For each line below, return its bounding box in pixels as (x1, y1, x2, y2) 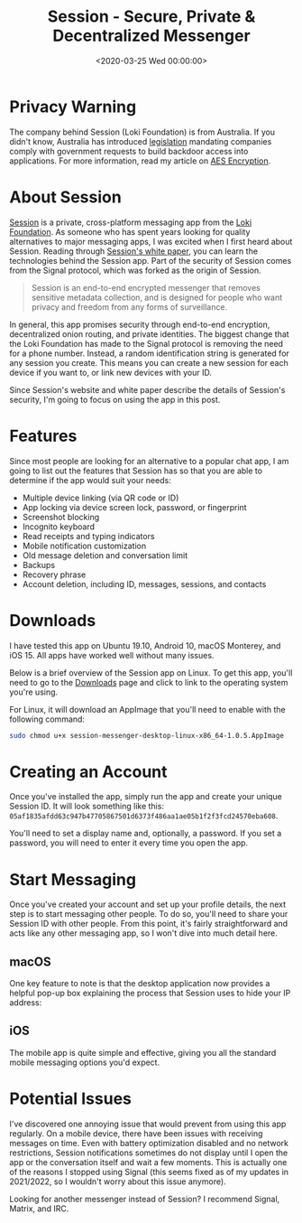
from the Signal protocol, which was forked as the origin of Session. (9, 265, 261, 275)
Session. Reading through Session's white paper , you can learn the (9, 246, 259, 257)
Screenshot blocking (22, 511, 100, 522)
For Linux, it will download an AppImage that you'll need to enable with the (9, 704, 286, 714)
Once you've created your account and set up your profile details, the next (9, 899, 287, 910)
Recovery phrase (22, 569, 87, 580)
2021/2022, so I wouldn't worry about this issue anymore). (9, 1176, 227, 1187)
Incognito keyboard (22, 521, 96, 532)
